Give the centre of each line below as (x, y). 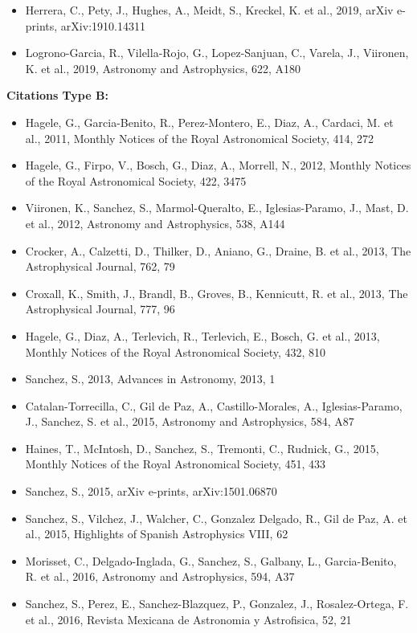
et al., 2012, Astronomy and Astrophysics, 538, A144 (155, 223)
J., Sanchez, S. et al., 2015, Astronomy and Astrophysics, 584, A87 (190, 421)
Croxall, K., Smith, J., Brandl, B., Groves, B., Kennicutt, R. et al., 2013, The (217, 293)
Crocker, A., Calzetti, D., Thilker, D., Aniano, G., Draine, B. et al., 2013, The (218, 250)
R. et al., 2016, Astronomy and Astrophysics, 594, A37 (160, 576)
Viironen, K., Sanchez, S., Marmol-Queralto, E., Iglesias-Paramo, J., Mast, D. (217, 208)
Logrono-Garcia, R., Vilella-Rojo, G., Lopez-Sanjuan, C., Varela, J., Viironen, (217, 53)
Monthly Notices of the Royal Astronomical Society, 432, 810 (176, 351)
